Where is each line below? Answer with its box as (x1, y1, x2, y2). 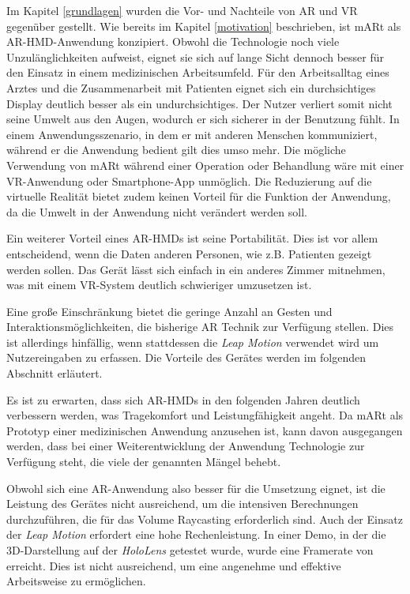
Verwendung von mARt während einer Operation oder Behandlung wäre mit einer (6, 156, 404, 173)
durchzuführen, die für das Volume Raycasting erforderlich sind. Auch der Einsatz (6, 510, 403, 527)
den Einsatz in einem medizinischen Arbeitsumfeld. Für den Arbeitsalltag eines (6, 64, 389, 81)
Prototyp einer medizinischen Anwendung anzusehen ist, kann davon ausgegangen (6, 422, 403, 438)
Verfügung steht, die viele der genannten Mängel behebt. (6, 453, 281, 470)
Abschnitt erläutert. (6, 365, 103, 382)
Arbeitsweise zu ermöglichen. (6, 573, 146, 589)
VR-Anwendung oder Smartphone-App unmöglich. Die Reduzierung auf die (6, 172, 372, 189)
